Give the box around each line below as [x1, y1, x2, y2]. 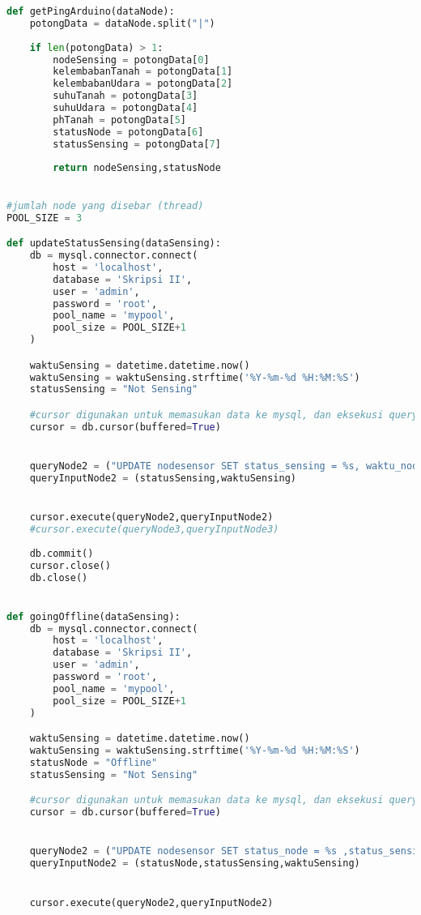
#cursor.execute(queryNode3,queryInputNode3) [29, 524, 279, 535]
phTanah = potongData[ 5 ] [53, 113, 186, 126]
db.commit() [29, 547, 94, 559]
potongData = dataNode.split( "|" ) [29, 17, 215, 29]
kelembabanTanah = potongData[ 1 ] [53, 66, 233, 78]
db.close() [29, 571, 88, 584]
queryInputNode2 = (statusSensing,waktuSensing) [29, 472, 296, 484]
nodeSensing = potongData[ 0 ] [53, 53, 210, 66]
